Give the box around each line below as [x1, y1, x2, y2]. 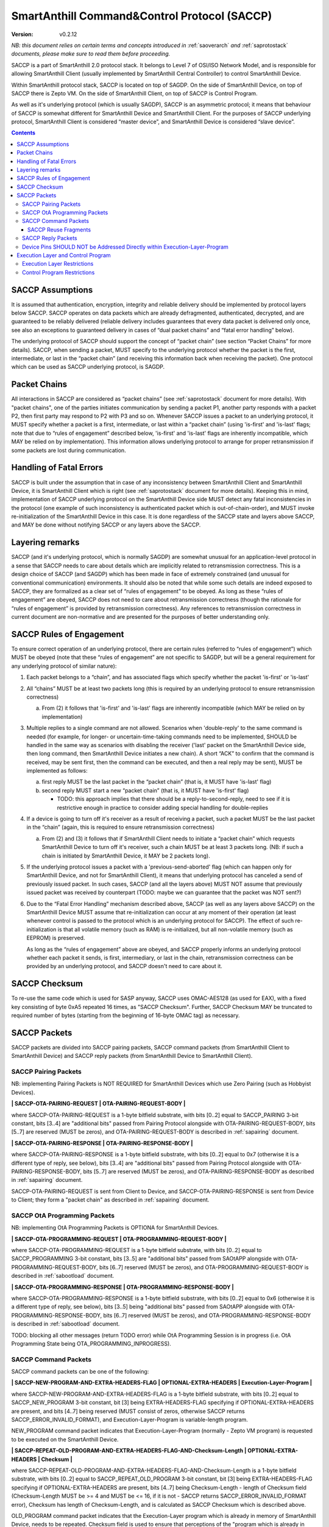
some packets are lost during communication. [11, 446, 126, 454]
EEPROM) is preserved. [26, 935, 85, 942]
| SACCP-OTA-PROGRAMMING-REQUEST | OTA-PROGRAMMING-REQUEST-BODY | [11, 1235, 227, 1242]
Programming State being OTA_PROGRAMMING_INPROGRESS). [11, 1339, 172, 1347]
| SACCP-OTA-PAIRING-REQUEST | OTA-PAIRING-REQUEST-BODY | [11, 1100, 186, 1107]
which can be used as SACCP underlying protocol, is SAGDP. [11, 363, 165, 371]
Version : [11, 31, 34, 38]
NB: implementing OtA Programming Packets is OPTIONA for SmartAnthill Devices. [11, 1224, 219, 1231]
